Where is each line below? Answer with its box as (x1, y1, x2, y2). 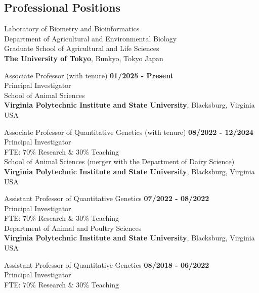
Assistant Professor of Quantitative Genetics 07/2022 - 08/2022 (4, 193, 209, 204)
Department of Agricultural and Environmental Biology (4, 33, 177, 43)
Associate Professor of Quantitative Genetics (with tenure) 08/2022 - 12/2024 (4, 126, 253, 137)
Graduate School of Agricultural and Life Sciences (4, 43, 159, 54)
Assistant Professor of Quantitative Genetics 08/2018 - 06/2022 (4, 259, 209, 270)
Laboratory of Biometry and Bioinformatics (4, 23, 140, 34)
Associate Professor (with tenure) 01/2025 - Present (4, 70, 174, 80)
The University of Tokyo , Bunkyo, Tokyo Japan (4, 53, 163, 63)
